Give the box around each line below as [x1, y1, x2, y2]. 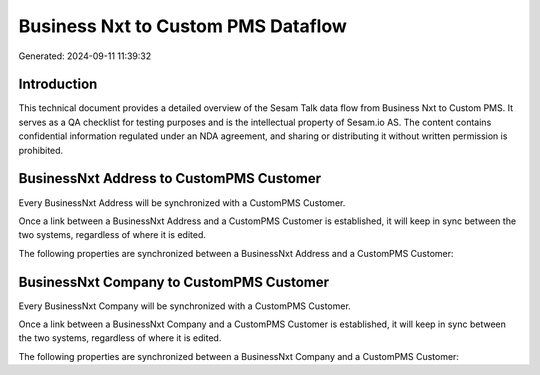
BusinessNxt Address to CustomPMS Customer [18, 170, 322, 187]
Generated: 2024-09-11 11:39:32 [18, 50, 152, 62]
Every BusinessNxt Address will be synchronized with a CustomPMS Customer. [18, 196, 346, 209]
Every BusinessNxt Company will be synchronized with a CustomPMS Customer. [18, 300, 352, 312]
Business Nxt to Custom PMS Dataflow [18, 15, 347, 37]
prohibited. [18, 144, 64, 156]
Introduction [18, 76, 98, 93]
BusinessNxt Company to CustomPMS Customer [18, 273, 330, 290]
